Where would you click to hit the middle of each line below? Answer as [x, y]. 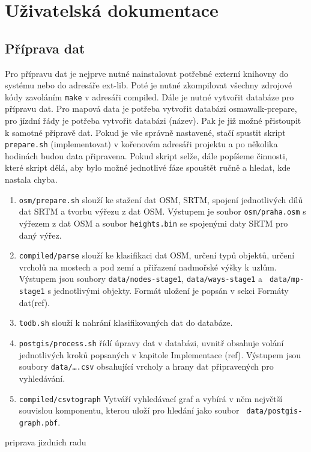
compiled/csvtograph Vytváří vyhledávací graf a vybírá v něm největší [151, 398]
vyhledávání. [42, 378]
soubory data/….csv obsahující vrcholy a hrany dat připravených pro [146, 366]
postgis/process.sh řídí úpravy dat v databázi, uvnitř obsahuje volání [151, 343]
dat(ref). [35, 302]
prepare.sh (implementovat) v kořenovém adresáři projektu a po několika [141, 144]
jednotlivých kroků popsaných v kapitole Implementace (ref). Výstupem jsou [160, 354]
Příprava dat [45, 48]
